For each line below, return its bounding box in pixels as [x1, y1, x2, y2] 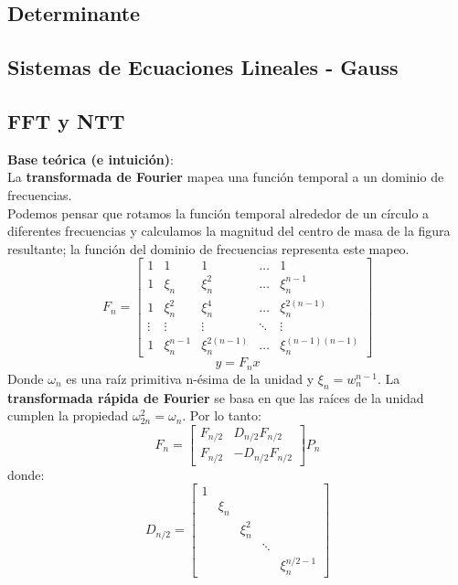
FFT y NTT [7, 106, 125, 134]
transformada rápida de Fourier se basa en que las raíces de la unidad [7, 388, 424, 407]
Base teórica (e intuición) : [7, 149, 174, 168]
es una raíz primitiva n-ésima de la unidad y [66, 368, 314, 388]
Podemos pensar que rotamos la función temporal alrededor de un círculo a [7, 203, 430, 222]
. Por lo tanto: [182, 406, 261, 425]
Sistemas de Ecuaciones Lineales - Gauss [7, 53, 399, 81]
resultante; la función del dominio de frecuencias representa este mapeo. [7, 239, 410, 258]
